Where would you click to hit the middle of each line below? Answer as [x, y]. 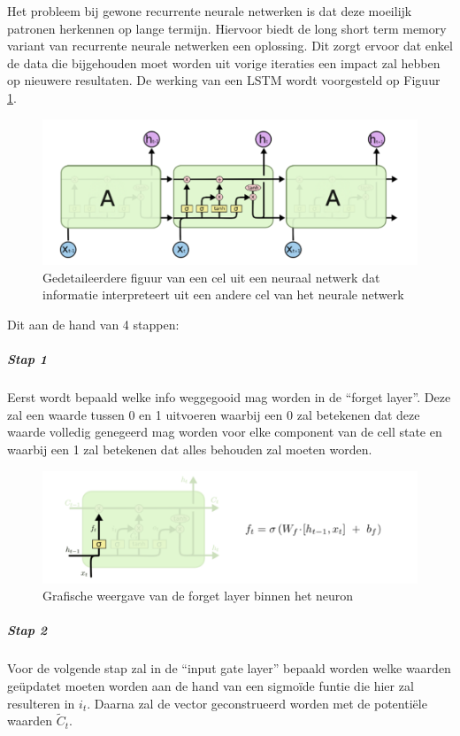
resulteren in [41, 703]
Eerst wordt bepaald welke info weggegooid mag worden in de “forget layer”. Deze [229, 397]
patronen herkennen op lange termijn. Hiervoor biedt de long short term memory [227, 28]
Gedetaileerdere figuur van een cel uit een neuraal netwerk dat [211, 277]
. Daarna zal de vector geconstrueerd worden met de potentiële [257, 703]
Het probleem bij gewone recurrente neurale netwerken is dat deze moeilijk [210, 11]
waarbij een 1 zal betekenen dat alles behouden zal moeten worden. [190, 449]
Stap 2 [27, 630]
